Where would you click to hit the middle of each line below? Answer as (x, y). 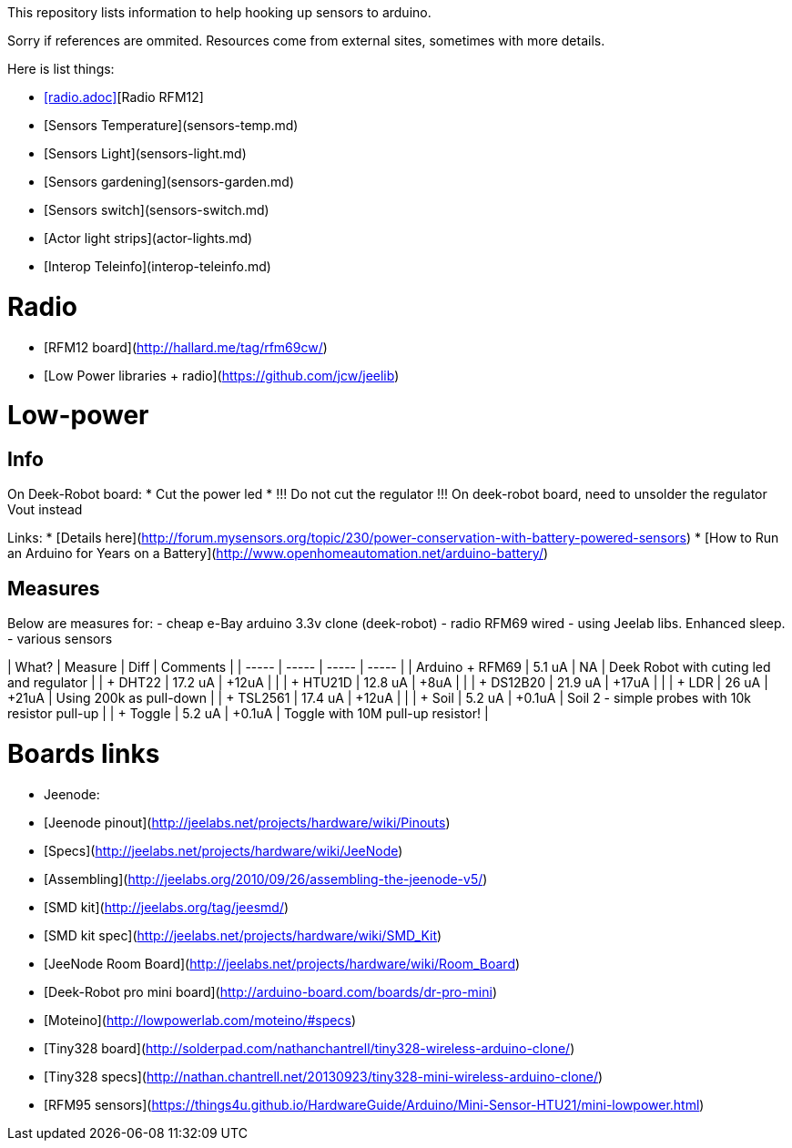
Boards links (84, 754)
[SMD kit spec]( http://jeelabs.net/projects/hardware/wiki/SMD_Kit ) (243, 935)
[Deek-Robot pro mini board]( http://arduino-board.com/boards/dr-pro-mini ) (271, 991)
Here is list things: (61, 69)
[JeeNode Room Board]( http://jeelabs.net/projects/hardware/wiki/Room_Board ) (282, 963)
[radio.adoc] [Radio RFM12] (124, 97)
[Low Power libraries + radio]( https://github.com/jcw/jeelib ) (222, 375)
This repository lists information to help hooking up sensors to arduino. (219, 12)
